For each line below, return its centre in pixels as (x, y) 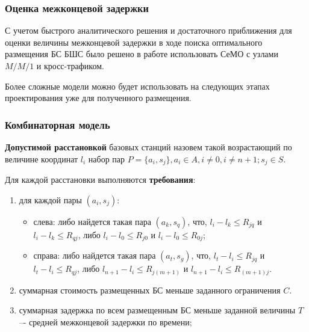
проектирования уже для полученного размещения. (98, 98)
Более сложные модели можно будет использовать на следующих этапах (137, 86)
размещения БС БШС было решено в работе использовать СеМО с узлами (142, 54)
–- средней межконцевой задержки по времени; (105, 321)
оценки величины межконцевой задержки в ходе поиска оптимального (134, 42)
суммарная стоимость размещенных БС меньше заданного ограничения (150, 290)
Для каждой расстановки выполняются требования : (100, 180)
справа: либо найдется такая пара (95, 255)
